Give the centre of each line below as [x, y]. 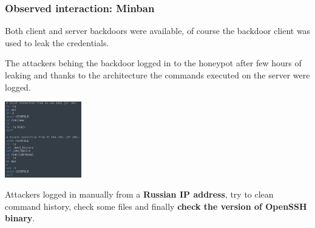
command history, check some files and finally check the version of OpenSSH [156, 206]
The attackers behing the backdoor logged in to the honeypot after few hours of [153, 63]
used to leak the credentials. [57, 42]
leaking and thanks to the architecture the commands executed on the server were [157, 75]
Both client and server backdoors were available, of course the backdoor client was [158, 31]
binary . [20, 218]
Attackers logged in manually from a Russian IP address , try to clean [139, 194]
